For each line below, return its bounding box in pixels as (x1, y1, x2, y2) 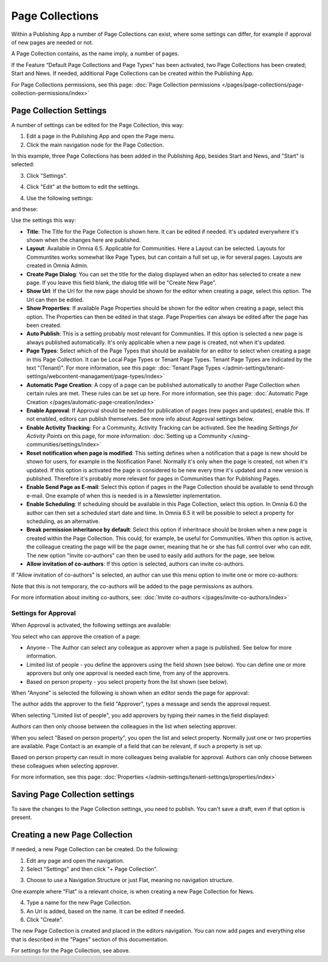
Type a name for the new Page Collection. (26, 899, 132, 907)
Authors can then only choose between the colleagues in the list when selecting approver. (11, 723, 237, 730)
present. (11, 813, 33, 821)
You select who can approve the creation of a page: (11, 633, 141, 640)
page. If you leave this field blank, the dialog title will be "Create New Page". (26, 279, 217, 286)
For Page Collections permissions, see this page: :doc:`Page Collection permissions (11, 81, 221, 88)
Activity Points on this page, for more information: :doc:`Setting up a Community (26, 432, 227, 440)
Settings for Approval (11, 609, 76, 617)
